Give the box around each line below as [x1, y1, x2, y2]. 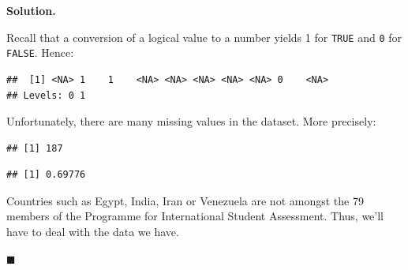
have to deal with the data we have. [6, 223, 179, 240]
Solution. [6, 2, 56, 18]
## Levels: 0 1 [6, 89, 86, 101]
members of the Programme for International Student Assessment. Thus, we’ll [6, 208, 384, 224]
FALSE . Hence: [6, 44, 74, 61]
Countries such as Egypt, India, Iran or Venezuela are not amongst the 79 [6, 192, 364, 208]
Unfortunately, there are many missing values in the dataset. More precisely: [6, 113, 376, 129]
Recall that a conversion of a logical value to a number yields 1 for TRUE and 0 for [6, 28, 402, 45]
